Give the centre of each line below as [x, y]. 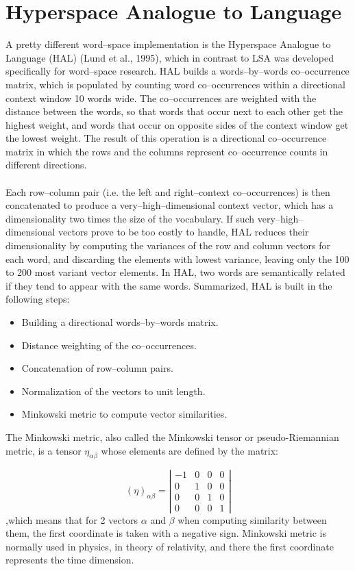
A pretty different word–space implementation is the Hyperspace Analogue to [168, 44]
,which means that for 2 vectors [72, 519]
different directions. [46, 165]
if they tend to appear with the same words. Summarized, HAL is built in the [169, 285]
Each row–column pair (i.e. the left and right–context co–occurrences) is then [168, 191]
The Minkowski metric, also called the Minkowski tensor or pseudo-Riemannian [172, 436]
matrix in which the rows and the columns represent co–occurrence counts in [167, 151]
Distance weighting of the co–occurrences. [109, 345]
